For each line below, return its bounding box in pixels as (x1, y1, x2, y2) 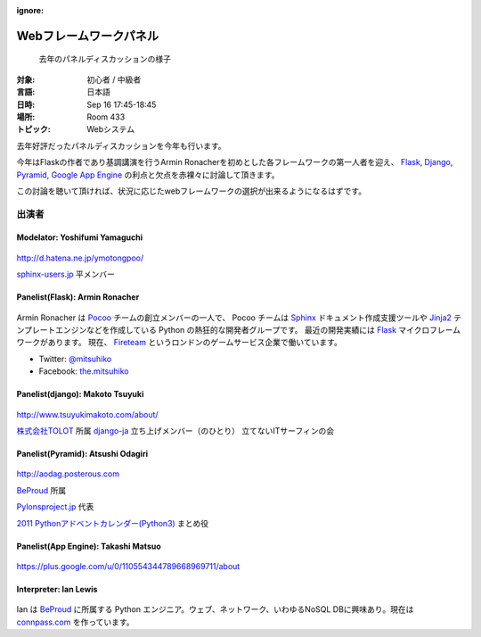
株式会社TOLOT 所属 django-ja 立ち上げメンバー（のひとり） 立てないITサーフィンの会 (16, 426, 334, 436)
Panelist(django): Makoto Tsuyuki (16, 389, 144, 400)
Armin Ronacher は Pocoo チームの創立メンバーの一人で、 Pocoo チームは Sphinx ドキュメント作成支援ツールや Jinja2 (16, 312, 452, 323)
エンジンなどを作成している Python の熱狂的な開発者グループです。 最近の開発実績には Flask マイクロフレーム (54, 325, 461, 335)
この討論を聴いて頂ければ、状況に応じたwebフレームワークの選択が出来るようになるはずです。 (16, 186, 367, 196)
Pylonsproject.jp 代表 (16, 501, 94, 512)
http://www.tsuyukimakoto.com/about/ (16, 409, 159, 419)
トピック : (16, 124, 51, 135)
